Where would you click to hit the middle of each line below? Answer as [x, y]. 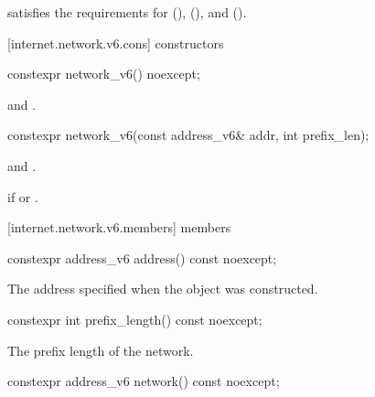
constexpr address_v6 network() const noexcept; [144, 381]
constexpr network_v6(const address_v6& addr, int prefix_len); [188, 135]
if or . [23, 196]
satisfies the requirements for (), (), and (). [127, 12]
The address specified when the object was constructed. [163, 289]
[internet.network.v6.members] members [119, 227]
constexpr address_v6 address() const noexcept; [142, 258]
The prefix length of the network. [101, 350]
